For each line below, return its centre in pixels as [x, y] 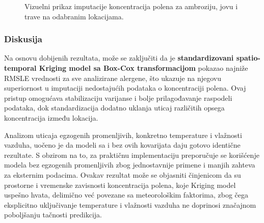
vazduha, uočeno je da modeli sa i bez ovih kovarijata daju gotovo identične [122, 145]
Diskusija [23, 39]
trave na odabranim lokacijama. [74, 16]
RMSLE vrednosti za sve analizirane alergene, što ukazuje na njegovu [113, 78]
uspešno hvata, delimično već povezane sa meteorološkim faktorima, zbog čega [126, 195]
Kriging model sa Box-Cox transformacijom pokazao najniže [143, 68]
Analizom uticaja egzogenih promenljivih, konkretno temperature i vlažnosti [123, 135]
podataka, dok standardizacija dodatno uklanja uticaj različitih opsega [114, 108]
